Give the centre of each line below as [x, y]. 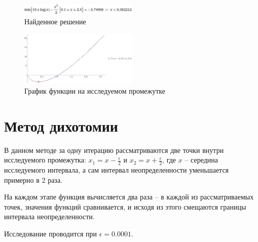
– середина [201, 160]
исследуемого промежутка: [45, 160]
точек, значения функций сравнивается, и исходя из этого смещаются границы [125, 206]
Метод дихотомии [61, 125]
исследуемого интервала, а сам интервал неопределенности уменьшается [117, 170]
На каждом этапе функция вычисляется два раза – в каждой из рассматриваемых [129, 197]
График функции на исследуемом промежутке [95, 90]
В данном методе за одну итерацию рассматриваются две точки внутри [114, 150]
